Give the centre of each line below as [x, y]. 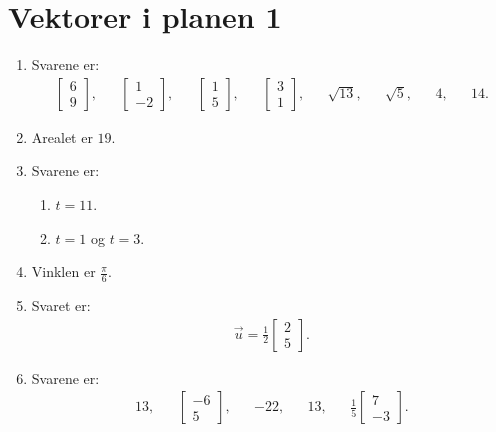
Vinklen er [63, 271]
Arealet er [62, 136]
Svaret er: [61, 304]
